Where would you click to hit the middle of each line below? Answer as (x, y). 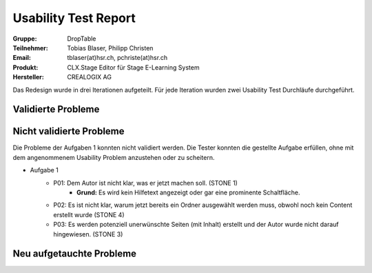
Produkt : (25, 67)
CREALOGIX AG (89, 77)
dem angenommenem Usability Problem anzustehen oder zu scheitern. (114, 157)
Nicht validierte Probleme (69, 131)
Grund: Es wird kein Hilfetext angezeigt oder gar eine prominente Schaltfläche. (188, 192)
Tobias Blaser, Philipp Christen (110, 48)
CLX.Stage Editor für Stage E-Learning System (133, 67)
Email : (22, 58)
